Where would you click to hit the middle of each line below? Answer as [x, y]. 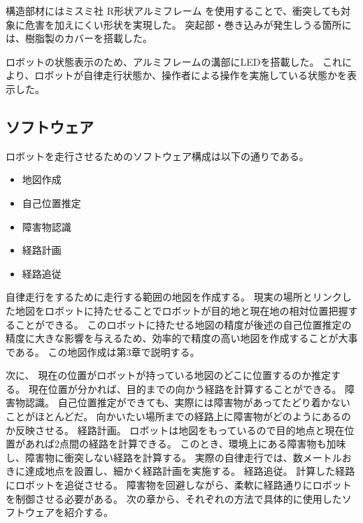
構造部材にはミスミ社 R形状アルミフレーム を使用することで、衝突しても [173, 10]
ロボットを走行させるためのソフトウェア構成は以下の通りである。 [157, 156]
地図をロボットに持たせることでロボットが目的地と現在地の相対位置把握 [181, 310]
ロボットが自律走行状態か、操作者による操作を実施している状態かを [191, 75]
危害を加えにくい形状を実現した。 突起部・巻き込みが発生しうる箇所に [188, 24]
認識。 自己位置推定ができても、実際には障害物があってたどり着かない [187, 402]
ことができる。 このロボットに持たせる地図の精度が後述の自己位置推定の [183, 324]
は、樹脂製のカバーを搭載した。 [79, 38]
